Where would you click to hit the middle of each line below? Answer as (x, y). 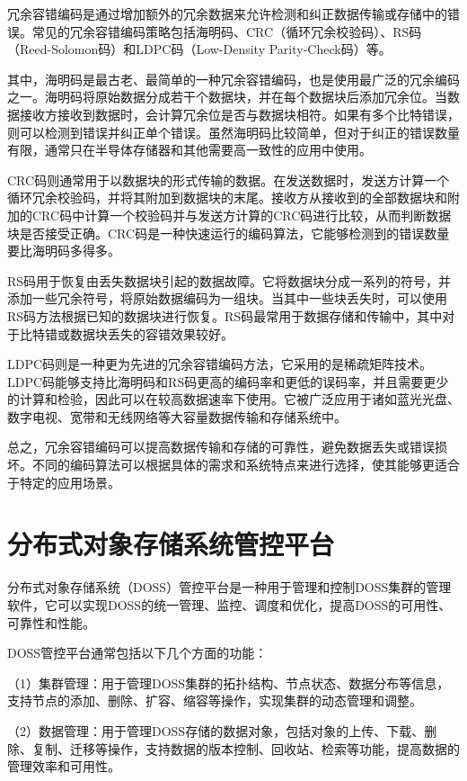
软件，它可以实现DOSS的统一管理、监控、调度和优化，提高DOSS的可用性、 (229, 604)
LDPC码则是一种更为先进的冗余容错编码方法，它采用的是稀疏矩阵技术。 (220, 364)
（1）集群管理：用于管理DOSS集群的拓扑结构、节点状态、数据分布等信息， (229, 682)
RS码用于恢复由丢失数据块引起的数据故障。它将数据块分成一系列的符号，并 (229, 280)
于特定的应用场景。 (64, 482)
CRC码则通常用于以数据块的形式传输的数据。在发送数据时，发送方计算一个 (229, 180)
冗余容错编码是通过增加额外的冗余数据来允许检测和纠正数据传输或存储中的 (227, 13)
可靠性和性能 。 (51, 622)
